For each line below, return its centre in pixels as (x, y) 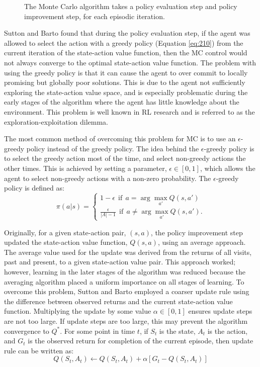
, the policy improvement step (197, 232)
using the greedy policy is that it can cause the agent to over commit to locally (126, 72)
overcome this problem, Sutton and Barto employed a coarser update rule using (127, 291)
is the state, (177, 331)
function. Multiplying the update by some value (78, 311)
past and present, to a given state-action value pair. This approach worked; (120, 262)
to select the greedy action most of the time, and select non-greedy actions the (125, 158)
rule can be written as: (39, 350)
